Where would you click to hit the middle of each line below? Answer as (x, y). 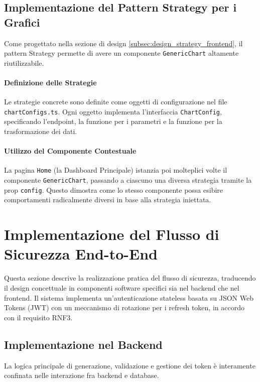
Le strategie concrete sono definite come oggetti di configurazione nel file (116, 102)
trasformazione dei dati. (41, 131)
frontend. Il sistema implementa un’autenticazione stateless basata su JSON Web (129, 297)
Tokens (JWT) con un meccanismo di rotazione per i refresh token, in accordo (124, 307)
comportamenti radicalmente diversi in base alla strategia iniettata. (108, 200)
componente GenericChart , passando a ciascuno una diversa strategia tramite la (128, 180)
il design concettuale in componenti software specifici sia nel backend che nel (122, 287)
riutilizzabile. (24, 62)
